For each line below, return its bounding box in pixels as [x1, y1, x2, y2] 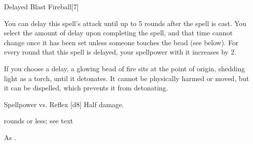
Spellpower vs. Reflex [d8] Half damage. [4, 99, 124, 109]
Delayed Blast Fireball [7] [4, 1, 79, 11]
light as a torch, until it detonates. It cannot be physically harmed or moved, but [4, 73, 249, 83]
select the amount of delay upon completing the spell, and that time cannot [4, 28, 233, 38]
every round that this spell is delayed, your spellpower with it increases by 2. [4, 47, 236, 57]
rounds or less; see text [4, 115, 73, 126]
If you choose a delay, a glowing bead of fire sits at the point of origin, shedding [4, 63, 245, 73]
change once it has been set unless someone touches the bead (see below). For [4, 37, 239, 47]
